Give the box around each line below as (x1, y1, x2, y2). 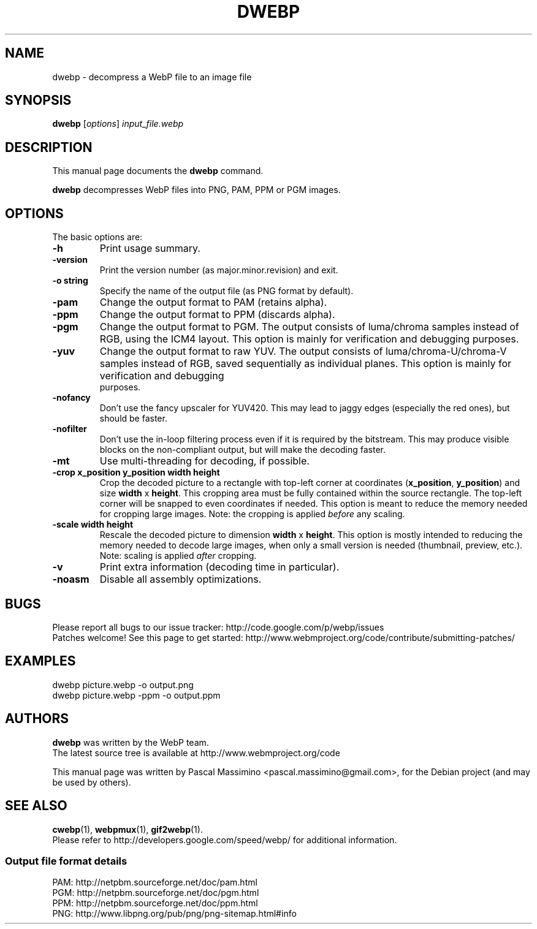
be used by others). (52, 776, 131, 787)
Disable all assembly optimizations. (99, 573, 262, 586)
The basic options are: (52, 232, 143, 243)
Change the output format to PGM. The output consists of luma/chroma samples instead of (99, 320, 519, 333)
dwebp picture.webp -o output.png (52, 679, 194, 690)
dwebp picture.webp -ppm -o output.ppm (52, 689, 221, 700)
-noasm (52, 573, 89, 586)
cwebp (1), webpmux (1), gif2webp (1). (52, 824, 203, 835)
